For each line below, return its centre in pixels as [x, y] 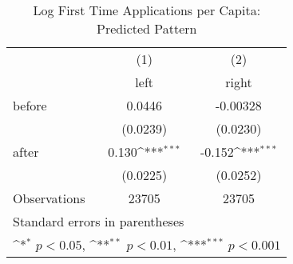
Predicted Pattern [147, 28]
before [30, 105]
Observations [49, 198]
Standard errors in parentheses [99, 221]
